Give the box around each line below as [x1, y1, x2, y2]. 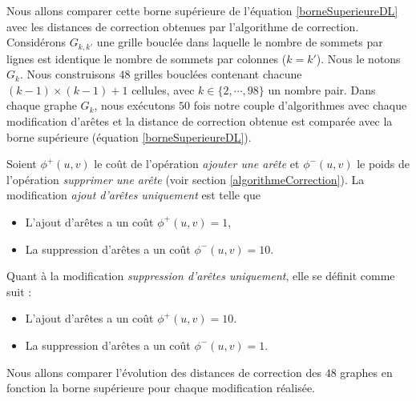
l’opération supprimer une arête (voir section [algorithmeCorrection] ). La [6, 170, 365, 187]
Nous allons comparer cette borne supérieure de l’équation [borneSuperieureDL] [6, 2, 398, 18]
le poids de [357, 155, 410, 172]
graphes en [340, 363, 393, 380]
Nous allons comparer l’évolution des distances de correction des [6, 363, 321, 380]
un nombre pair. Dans [268, 81, 376, 98]
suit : [6, 283, 32, 299]
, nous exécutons [94, 97, 176, 114]
